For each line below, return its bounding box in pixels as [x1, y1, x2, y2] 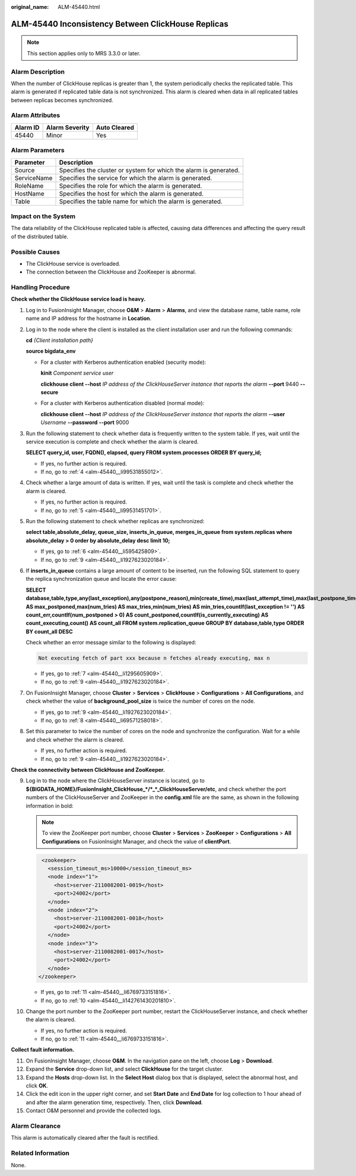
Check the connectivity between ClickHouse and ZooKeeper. [11, 766, 166, 773]
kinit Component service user [40, 369, 114, 377]
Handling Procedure [11, 283, 71, 291]
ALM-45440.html [58, 4, 100, 10]
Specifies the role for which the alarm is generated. [59, 181, 202, 190]
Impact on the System [11, 212, 76, 220]
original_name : [11, 4, 49, 10]
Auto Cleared [96, 123, 135, 131]
